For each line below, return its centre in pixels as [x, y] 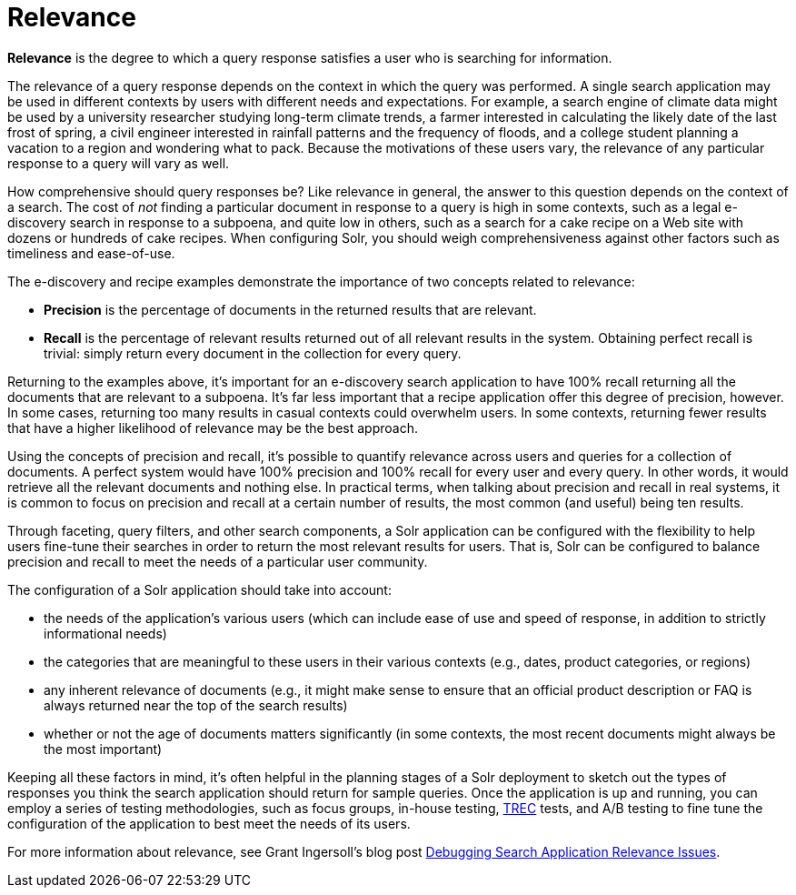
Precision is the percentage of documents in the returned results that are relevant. [290, 309]
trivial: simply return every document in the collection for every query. [253, 353]
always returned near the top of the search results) [196, 705]
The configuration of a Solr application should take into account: [199, 589]
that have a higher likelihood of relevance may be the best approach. [213, 427]
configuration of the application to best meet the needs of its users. [209, 823]
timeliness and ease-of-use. [91, 253]
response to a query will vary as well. [119, 163]
